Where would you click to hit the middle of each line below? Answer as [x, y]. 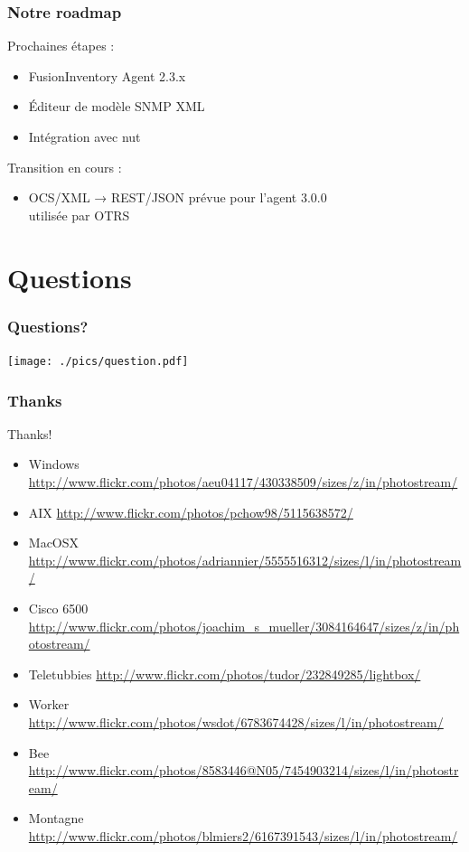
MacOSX [54, 543]
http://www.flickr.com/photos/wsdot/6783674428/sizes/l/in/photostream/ [236, 721]
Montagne [56, 818]
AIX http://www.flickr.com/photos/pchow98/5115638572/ [191, 512]
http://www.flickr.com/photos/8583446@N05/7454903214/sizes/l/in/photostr [244, 770]
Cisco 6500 [58, 608]
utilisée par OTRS [79, 215]
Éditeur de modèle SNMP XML [117, 106]
